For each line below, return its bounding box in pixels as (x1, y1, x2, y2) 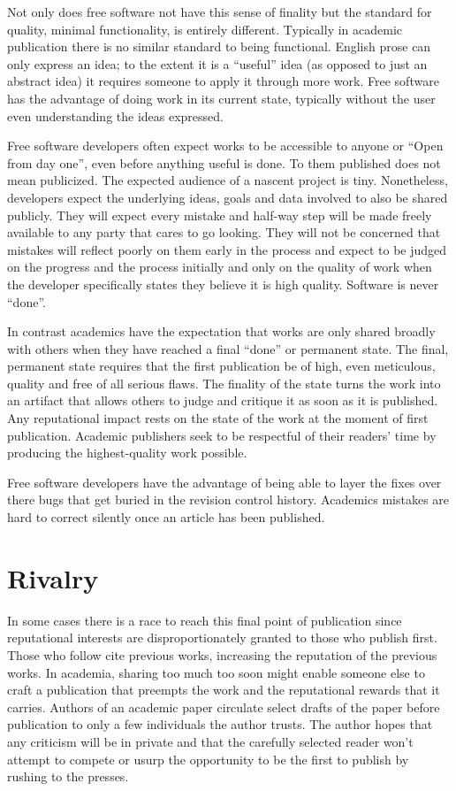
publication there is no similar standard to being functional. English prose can (7, 37, 431, 56)
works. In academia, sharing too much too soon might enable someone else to (7, 663, 425, 681)
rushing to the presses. (7, 767, 129, 786)
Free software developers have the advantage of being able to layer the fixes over (7, 472, 442, 491)
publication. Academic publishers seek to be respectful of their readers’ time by (7, 426, 437, 444)
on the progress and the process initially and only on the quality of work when (7, 257, 432, 276)
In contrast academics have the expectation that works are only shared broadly (7, 322, 436, 341)
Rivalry (7, 559, 99, 595)
